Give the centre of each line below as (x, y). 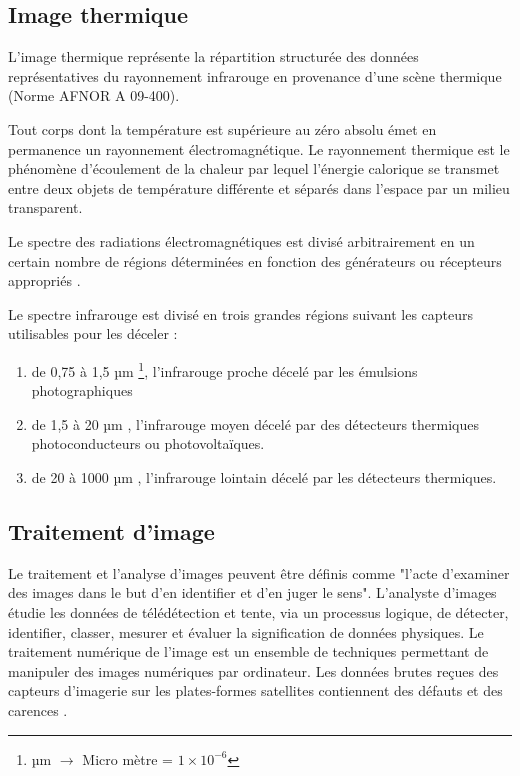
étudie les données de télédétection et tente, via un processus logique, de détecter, (258, 611)
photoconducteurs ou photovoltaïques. (148, 443)
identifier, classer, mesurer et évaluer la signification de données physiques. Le (246, 631)
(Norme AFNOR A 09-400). (94, 95)
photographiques (82, 390)
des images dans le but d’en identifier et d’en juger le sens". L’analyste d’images (252, 592)
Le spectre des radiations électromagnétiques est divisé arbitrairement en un (241, 240)
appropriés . (44, 280)
